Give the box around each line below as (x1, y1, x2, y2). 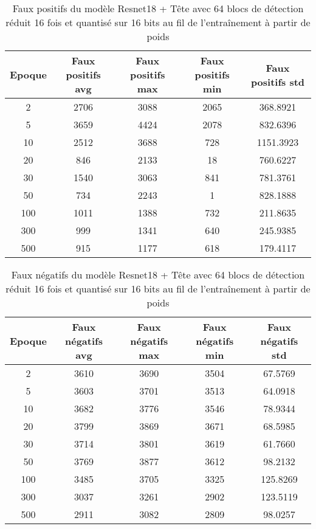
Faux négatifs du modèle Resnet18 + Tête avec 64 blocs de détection (11, 268, 305, 282)
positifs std (250, 74, 305, 89)
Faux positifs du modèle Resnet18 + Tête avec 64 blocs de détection (12, 1, 304, 15)
